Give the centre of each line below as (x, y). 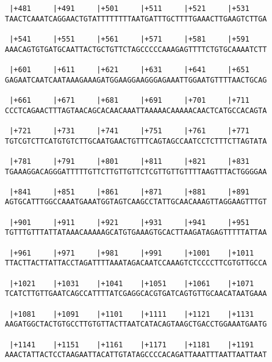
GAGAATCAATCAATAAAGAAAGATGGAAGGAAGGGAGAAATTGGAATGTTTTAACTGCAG (136, 80)
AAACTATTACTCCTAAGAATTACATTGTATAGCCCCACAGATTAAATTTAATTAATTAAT (136, 355)
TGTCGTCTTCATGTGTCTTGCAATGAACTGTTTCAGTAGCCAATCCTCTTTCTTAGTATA (136, 141)
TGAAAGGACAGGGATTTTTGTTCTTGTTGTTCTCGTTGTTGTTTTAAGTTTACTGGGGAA (136, 172)
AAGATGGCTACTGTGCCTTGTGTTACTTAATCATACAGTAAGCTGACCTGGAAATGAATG (136, 324)
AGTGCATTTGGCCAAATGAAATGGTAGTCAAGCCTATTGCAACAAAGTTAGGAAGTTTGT (136, 202)
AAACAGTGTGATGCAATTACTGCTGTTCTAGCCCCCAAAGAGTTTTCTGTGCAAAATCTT (136, 49)
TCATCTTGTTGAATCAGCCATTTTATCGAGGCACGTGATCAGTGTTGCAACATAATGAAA (136, 294)
